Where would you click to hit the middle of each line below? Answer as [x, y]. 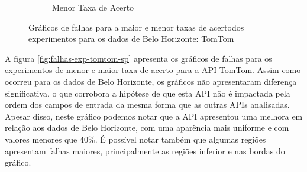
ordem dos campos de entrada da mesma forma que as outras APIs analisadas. [147, 105]
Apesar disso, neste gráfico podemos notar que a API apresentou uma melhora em [154, 116]
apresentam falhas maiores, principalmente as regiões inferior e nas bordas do [145, 150]
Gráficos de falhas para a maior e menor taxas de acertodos [136, 27]
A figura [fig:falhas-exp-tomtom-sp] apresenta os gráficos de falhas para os [138, 58]
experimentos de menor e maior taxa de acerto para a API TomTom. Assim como [153, 70]
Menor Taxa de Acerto [93, 7]
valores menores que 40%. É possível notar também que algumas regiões [135, 139]
